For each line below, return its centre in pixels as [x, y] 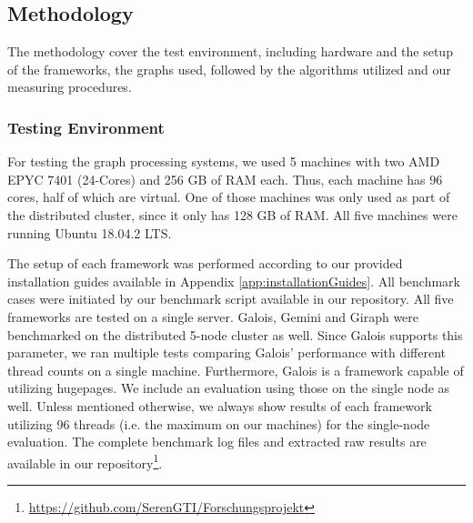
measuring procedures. [70, 87]
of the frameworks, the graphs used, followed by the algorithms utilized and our [229, 69]
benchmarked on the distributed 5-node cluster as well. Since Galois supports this [235, 334]
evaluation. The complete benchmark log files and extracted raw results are [217, 442]
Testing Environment [86, 127]
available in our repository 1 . [85, 461]
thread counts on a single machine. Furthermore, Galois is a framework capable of [236, 370]
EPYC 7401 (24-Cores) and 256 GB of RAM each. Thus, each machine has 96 [225, 179]
